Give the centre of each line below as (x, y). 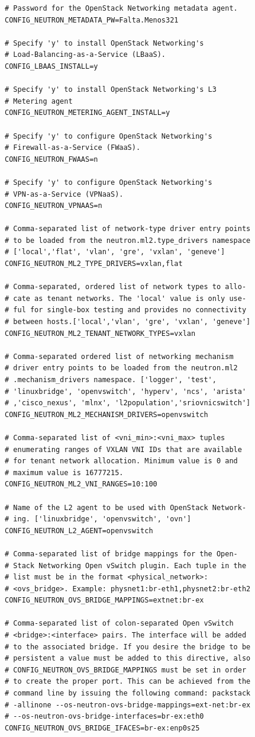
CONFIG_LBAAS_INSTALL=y (51, 66)
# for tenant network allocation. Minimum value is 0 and (121, 461)
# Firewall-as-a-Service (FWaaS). (73, 148)
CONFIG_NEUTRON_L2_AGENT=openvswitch (79, 531)
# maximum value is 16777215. (64, 472)
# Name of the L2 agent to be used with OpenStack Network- (126, 507)
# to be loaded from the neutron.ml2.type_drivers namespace (128, 240)
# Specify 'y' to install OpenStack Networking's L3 (111, 90)
